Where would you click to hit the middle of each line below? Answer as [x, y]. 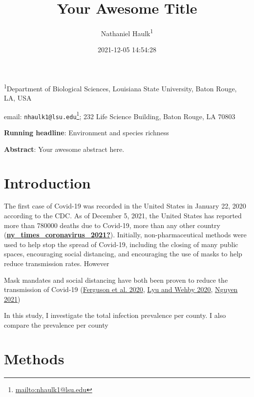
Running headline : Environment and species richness [86, 133]
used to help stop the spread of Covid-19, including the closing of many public [121, 244]
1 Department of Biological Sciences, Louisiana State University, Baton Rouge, [120, 87]
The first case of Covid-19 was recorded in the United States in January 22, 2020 [125, 206]
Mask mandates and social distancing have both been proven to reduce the [116, 280]
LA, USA [18, 98]
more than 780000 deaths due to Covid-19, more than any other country [112, 225]
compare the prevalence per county [56, 324]
